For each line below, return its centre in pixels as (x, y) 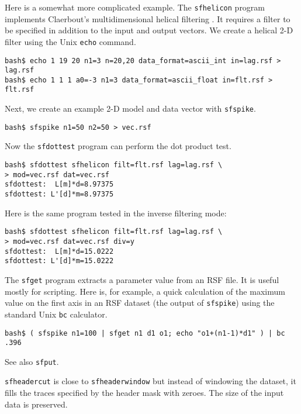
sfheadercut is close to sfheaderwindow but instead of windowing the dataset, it (150, 381)
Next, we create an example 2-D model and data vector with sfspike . (130, 108)
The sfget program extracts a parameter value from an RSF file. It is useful (142, 279)
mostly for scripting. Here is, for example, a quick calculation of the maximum (145, 291)
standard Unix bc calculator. (56, 314)
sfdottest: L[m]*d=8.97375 (59, 184)
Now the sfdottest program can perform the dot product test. (118, 146)
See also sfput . (32, 361)
